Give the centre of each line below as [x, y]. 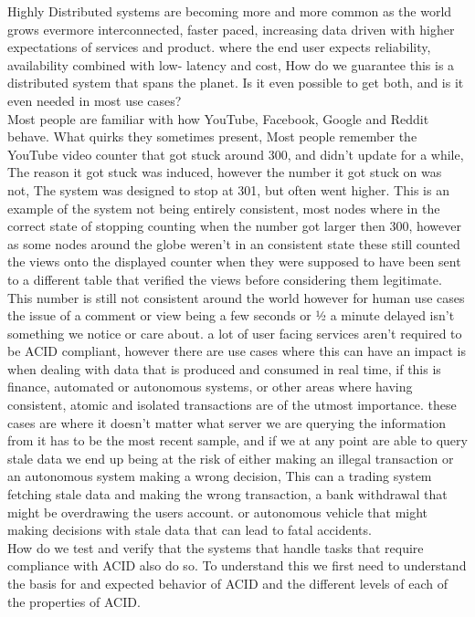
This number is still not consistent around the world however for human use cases [236, 297]
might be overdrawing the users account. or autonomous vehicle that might [218, 512]
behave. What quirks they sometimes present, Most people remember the [212, 136]
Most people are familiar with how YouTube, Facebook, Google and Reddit [218, 118]
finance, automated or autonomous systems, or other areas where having [210, 387]
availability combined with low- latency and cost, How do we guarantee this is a [231, 64]
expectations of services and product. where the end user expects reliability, [219, 47]
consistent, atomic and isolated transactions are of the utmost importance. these [232, 405]
